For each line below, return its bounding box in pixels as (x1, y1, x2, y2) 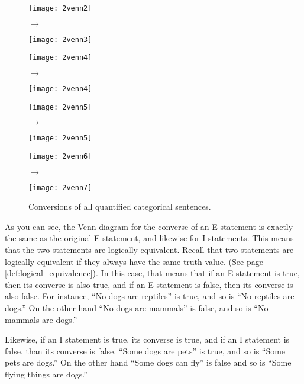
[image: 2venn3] (28, 35, 92, 44)
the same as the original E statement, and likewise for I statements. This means (5, 232, 294, 244)
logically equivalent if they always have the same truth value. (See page (5, 255, 263, 267)
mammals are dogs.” (5, 313, 77, 325)
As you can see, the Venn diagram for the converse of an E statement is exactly (5, 220, 293, 232)
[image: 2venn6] (28, 152, 92, 161)
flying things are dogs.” (5, 367, 88, 380)
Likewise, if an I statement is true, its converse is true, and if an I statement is (5, 333, 290, 345)
